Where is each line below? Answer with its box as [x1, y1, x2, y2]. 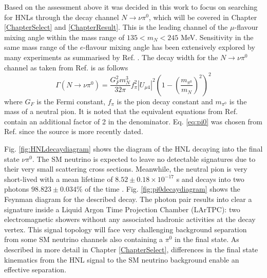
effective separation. [4, 264, 67, 275]
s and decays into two [176, 173, 244, 184]
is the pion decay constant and [117, 96, 213, 106]
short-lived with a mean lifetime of [4, 173, 113, 184]
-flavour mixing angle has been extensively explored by [83, 42, 255, 52]
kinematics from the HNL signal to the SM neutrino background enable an [4, 254, 239, 265]
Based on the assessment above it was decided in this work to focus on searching [4, 2, 258, 12]
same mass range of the [4, 42, 78, 52]
